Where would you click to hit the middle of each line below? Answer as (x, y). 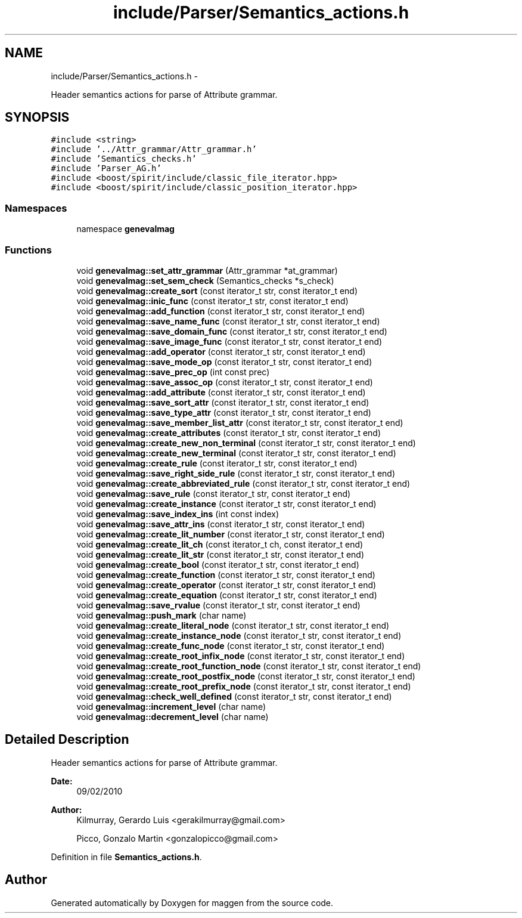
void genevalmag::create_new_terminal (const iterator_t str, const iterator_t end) (236, 453)
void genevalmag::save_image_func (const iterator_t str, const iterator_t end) (229, 341)
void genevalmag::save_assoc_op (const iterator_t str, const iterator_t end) (225, 382)
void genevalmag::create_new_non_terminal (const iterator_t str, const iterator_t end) (246, 443)
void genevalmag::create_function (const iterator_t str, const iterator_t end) (226, 574)
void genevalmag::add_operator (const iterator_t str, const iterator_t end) (221, 351)
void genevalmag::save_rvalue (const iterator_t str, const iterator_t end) (218, 605)
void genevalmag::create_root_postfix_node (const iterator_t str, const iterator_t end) (246, 676)
